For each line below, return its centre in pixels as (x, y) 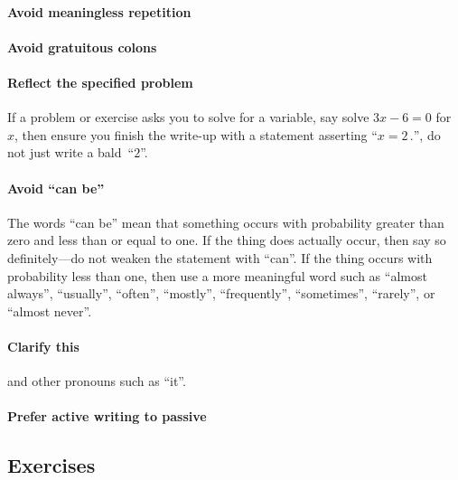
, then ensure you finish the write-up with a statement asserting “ (196, 134)
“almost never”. (50, 311)
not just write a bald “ (71, 152)
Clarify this (43, 346)
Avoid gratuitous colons (82, 47)
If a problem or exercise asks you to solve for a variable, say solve (188, 117)
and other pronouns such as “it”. (97, 381)
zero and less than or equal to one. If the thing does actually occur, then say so (227, 240)
